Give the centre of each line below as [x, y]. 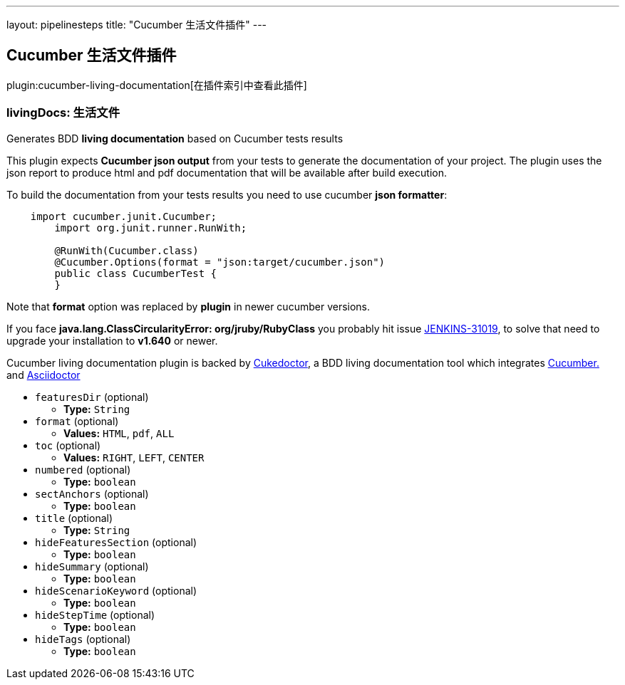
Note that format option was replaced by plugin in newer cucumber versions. [188, 306]
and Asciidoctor [43, 375]
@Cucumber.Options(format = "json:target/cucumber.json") [220, 262]
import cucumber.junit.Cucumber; [124, 216]
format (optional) [77, 421]
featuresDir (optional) [92, 397]
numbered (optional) [83, 469]
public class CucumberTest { [136, 273]
